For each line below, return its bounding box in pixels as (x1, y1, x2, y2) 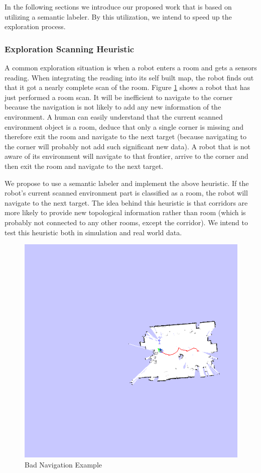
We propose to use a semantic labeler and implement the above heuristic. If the (5, 177, 249, 188)
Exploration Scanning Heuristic (5, 42, 135, 55)
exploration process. (5, 21, 66, 32)
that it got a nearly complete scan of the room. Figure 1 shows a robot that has (5, 82, 250, 92)
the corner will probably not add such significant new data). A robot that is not (5, 141, 251, 151)
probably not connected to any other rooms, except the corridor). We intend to (5, 217, 248, 227)
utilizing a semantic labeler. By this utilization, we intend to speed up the (5, 11, 232, 22)
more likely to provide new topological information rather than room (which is (5, 207, 246, 218)
